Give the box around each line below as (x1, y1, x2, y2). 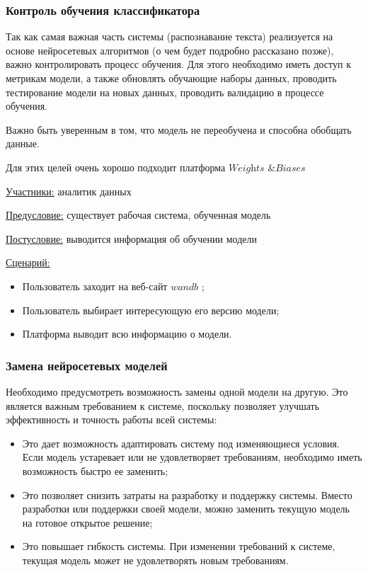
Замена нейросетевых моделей (6, 356, 168, 374)
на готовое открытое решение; (22, 515, 153, 530)
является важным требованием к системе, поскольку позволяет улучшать (6, 398, 320, 413)
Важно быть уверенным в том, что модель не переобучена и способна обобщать (6, 122, 352, 137)
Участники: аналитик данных (6, 183, 132, 198)
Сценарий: (6, 255, 50, 270)
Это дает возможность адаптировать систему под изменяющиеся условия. (22, 435, 340, 450)
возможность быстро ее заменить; (22, 463, 168, 478)
